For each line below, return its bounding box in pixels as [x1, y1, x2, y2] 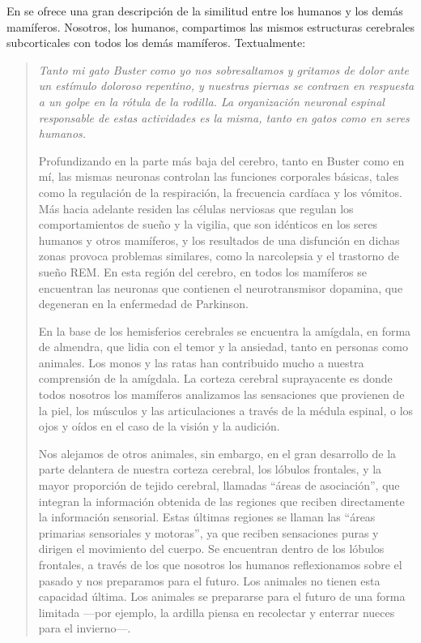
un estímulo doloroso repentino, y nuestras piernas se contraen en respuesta [38, 77, 415, 94]
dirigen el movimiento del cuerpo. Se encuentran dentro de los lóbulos [38, 540, 385, 557]
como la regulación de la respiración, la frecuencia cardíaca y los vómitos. [38, 183, 402, 200]
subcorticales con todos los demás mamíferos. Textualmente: [6, 34, 306, 51]
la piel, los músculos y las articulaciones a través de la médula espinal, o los [38, 401, 414, 418]
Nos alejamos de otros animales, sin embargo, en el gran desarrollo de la [38, 444, 397, 461]
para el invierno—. [38, 619, 131, 637]
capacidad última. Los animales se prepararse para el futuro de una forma [38, 588, 406, 605]
